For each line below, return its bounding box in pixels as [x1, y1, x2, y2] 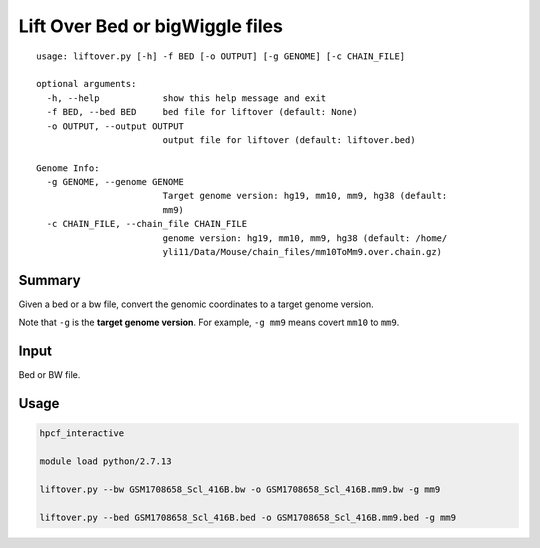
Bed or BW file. [18, 369, 81, 381]
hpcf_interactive [39, 428, 125, 439]
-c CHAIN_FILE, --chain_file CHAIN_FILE [46, 218, 248, 230]
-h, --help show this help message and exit [46, 92, 327, 104]
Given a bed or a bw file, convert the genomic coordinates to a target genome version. [18, 298, 374, 310]
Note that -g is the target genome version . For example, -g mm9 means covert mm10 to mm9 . [18, 316, 400, 329]
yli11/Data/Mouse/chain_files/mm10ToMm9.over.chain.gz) [162, 246, 443, 258]
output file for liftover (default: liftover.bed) [162, 134, 416, 145]
